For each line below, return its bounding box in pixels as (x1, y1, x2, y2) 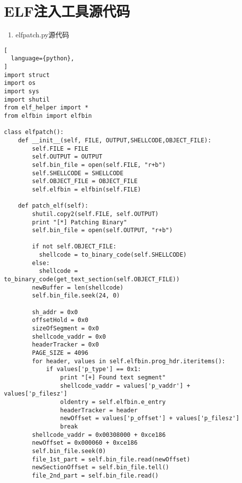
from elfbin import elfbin (4, 112, 92, 119)
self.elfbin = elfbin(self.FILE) (32, 186, 141, 193)
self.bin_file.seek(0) (32, 447, 106, 455)
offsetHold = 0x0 (32, 317, 88, 324)
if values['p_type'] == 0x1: (46, 366, 141, 373)
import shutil (4, 96, 50, 103)
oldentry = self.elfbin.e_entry (60, 398, 166, 405)
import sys (4, 88, 39, 95)
